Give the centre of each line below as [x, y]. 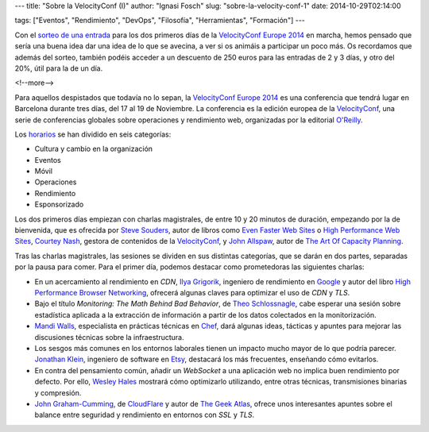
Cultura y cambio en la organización [94, 149]
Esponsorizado [59, 204]
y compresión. [58, 392]
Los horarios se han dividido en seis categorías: [93, 134]
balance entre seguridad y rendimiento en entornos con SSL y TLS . [144, 415]
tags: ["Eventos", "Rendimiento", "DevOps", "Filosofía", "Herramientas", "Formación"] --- [160, 21]
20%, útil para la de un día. [59, 68]
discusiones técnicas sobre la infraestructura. [109, 337]
